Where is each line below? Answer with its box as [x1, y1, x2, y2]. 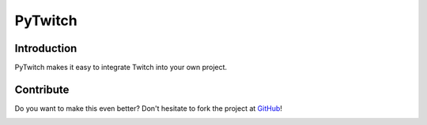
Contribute [14, 83, 70, 96]
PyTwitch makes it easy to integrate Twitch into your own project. [14, 63, 228, 72]
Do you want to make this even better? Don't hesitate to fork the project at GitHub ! [14, 103, 282, 113]
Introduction [14, 42, 77, 55]
